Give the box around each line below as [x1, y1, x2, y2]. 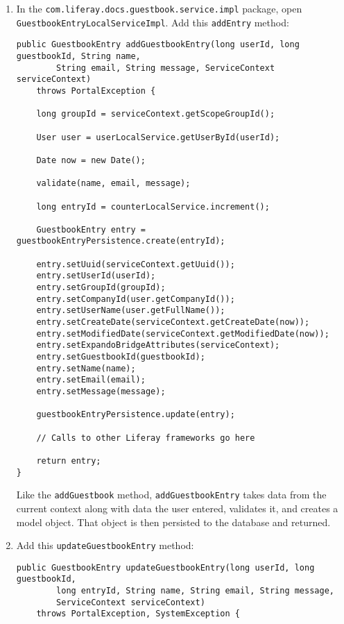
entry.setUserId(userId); [36, 271, 156, 281]
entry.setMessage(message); [36, 387, 166, 396]
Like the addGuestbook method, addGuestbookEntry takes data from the [16, 487, 327, 502]
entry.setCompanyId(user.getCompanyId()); [36, 294, 235, 304]
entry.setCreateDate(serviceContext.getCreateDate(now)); [36, 317, 310, 328]
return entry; [36, 455, 101, 466]
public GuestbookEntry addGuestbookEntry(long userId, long [16, 40, 300, 50]
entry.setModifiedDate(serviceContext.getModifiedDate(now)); [36, 328, 329, 339]
